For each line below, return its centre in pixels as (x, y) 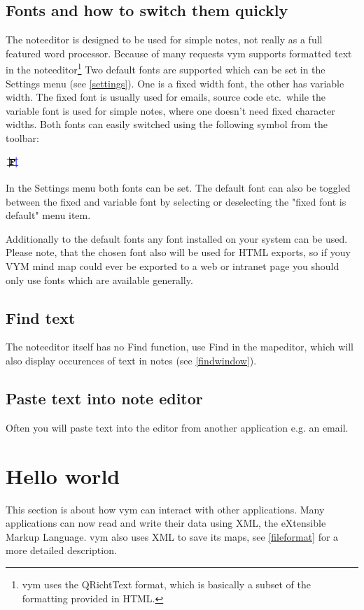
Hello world (63, 475)
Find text (41, 317)
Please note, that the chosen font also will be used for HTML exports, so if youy (178, 252)
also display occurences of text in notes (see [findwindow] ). (131, 361)
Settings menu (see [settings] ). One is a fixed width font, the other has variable (175, 83)
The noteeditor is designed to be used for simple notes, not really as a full (164, 40)
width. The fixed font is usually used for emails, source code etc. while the (166, 97)
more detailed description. (61, 550)
